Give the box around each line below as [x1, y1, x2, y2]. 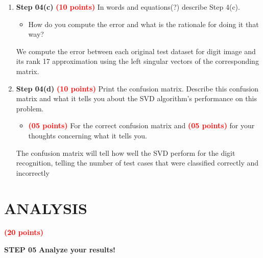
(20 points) [4, 227, 43, 238]
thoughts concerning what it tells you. [28, 130, 147, 140]
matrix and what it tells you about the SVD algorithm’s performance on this [16, 93, 257, 104]
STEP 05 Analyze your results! [4, 244, 116, 255]
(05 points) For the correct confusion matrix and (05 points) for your [28, 120, 255, 131]
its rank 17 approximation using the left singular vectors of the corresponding [16, 56, 259, 66]
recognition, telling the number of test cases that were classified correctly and [16, 157, 259, 168]
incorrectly [16, 167, 50, 178]
